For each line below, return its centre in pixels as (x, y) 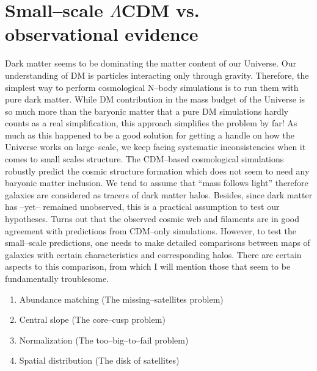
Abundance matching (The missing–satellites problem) (121, 299)
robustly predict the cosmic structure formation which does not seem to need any (157, 171)
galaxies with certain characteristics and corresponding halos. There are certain (153, 254)
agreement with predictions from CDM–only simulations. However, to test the (151, 230)
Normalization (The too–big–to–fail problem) (104, 340)
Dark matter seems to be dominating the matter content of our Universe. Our (151, 63)
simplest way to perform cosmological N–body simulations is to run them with (152, 87)
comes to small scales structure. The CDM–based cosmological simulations (144, 159)
